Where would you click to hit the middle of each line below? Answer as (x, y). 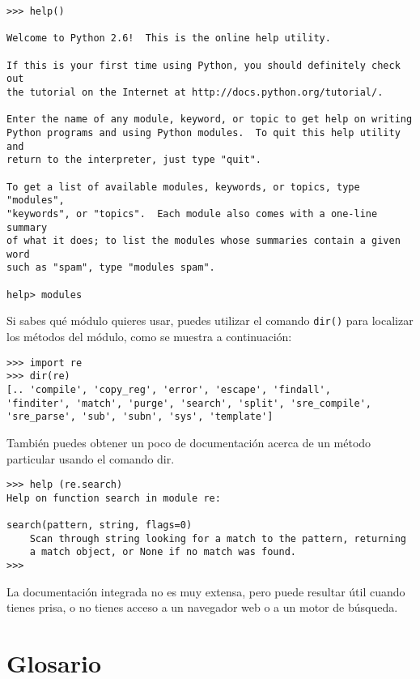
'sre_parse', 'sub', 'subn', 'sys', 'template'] (140, 417)
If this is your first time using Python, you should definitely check (204, 65)
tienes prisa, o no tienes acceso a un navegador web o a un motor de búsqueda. (202, 607)
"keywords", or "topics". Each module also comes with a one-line (192, 214)
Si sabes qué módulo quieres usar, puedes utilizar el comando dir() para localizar (210, 320)
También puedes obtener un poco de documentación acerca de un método (189, 442)
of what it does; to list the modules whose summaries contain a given (204, 241)
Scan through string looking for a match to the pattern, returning (218, 538)
